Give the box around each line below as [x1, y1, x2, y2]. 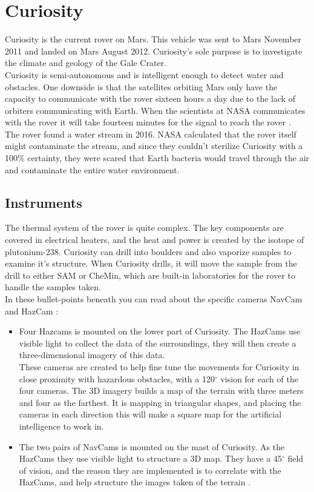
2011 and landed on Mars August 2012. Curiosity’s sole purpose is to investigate [5, 44, 303, 57]
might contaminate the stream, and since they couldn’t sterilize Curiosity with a [5, 139, 303, 152]
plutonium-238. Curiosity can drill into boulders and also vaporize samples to [5, 245, 292, 258]
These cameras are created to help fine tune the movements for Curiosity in [19, 360, 299, 373]
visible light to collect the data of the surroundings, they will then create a [19, 336, 296, 349]
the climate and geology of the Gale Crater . [5, 56, 166, 69]
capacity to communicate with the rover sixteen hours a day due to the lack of [5, 92, 296, 105]
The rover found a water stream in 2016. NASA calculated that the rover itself [5, 127, 296, 140]
